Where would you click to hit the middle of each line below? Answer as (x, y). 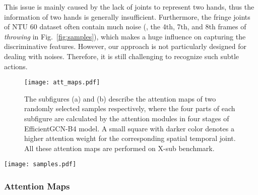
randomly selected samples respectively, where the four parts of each (130, 108)
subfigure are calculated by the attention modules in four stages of (127, 118)
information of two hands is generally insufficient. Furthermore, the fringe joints (127, 16)
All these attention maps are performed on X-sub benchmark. (119, 148)
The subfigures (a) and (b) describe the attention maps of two (120, 98)
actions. (16, 66)
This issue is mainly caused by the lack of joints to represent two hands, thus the (129, 7)
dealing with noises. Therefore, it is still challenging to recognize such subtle (122, 56)
